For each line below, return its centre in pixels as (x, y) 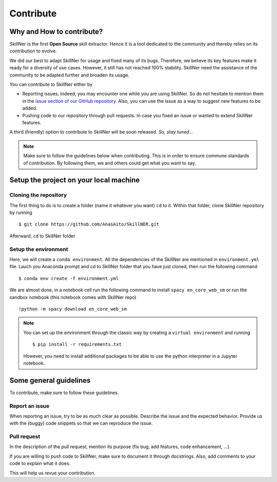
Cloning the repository (38, 195)
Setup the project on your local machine (75, 180)
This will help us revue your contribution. (53, 473)
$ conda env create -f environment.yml (69, 278)
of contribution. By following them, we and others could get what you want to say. (110, 163)
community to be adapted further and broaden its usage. (70, 75)
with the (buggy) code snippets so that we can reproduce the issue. (81, 423)
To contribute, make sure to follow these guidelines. (64, 393)
